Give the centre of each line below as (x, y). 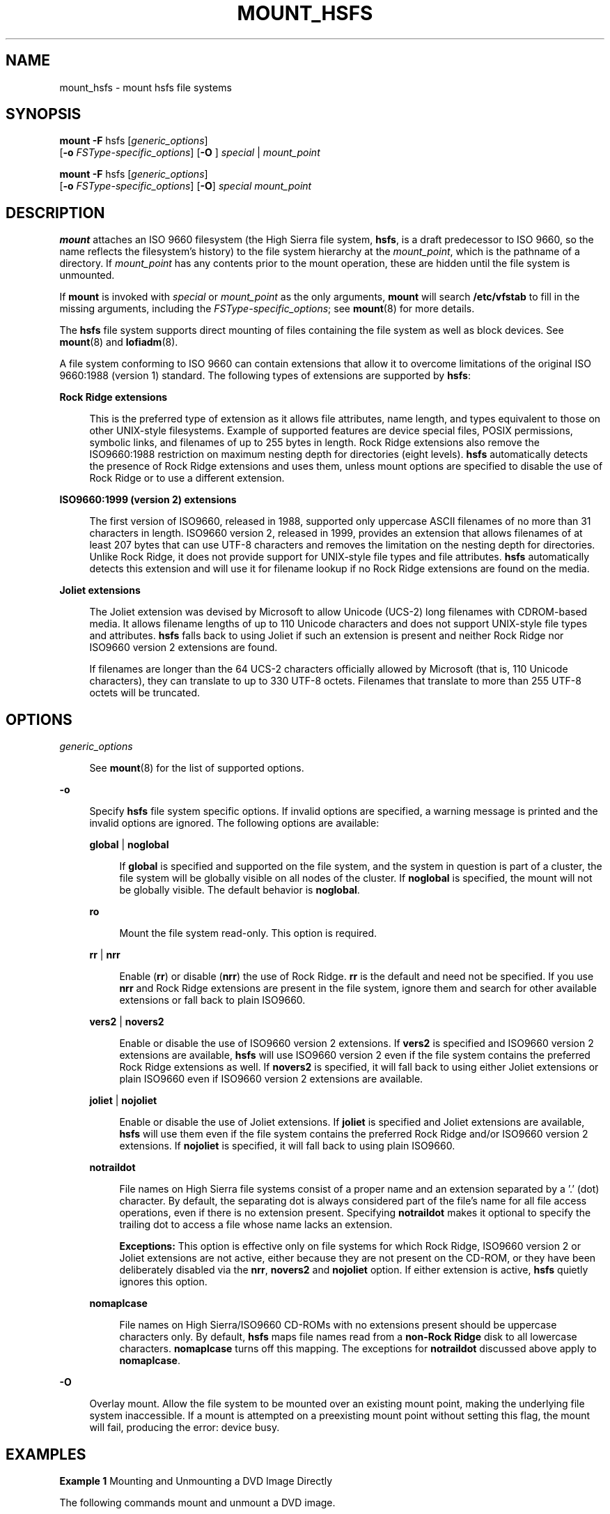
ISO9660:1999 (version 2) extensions (148, 500)
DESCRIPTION (55, 213)
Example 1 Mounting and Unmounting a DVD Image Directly (196, 1481)
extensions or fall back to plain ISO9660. (212, 1000)
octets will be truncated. (145, 693)
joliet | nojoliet (123, 1101)
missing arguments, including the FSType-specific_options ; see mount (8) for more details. (267, 309)
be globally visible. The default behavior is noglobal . (240, 890)
